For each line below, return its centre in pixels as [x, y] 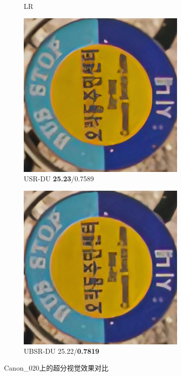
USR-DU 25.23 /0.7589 [59, 179]
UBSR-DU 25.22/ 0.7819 [62, 351]
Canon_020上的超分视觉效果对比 [56, 367]
